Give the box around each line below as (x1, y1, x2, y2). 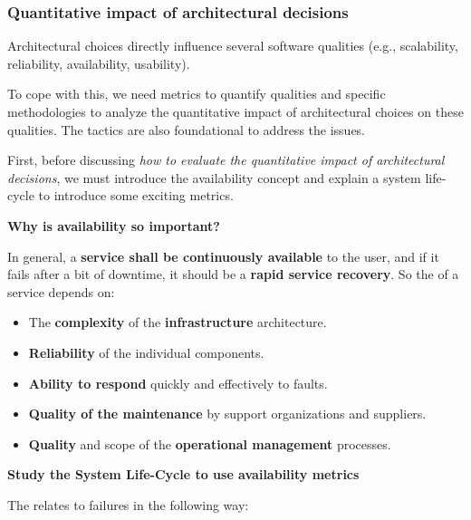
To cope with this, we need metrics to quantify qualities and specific (7, 84, 386, 103)
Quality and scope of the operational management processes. (28, 434, 391, 453)
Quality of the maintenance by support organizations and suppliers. (28, 404, 427, 423)
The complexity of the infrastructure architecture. (28, 313, 327, 332)
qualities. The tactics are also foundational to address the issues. (7, 120, 366, 139)
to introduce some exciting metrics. (38, 186, 234, 205)
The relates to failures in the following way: (7, 495, 249, 514)
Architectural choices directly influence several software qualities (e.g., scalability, (7, 36, 458, 55)
